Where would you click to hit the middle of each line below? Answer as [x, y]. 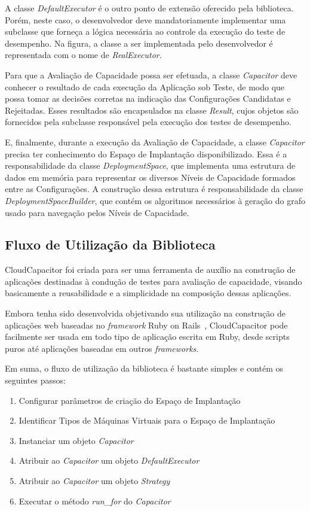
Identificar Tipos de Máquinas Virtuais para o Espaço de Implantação [147, 420]
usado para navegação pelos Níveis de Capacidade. [97, 212]
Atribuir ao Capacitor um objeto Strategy [94, 481]
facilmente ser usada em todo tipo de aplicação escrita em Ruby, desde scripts [147, 337]
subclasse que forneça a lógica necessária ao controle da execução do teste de [145, 31]
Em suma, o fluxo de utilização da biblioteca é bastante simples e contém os [144, 368]
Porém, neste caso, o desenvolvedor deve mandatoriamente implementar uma [145, 19]
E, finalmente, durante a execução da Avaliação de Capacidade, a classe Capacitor [155, 142]
